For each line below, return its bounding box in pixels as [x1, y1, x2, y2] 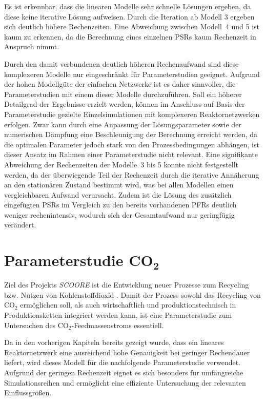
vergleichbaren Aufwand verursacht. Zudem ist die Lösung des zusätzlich [4, 189, 232, 200]
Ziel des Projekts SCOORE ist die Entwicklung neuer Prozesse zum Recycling [4, 279, 249, 290]
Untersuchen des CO [4, 319, 69, 330]
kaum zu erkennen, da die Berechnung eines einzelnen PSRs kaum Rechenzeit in [4, 31, 256, 42]
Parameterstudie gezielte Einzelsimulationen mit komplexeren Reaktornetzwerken [4, 108, 260, 119]
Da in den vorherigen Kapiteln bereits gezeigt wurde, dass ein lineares [4, 337, 224, 348]
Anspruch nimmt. [4, 41, 59, 52]
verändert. [4, 219, 36, 230]
